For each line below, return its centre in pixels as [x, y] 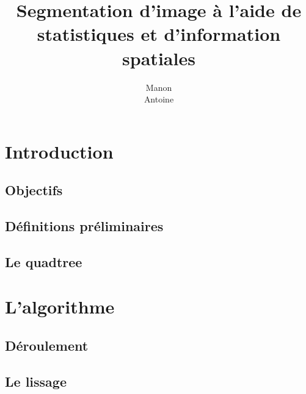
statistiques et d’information [159, 34]
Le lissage [36, 381]
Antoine [159, 99]
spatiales [159, 58]
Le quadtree [44, 261]
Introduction [59, 151]
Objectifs [34, 190]
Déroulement [47, 345]
